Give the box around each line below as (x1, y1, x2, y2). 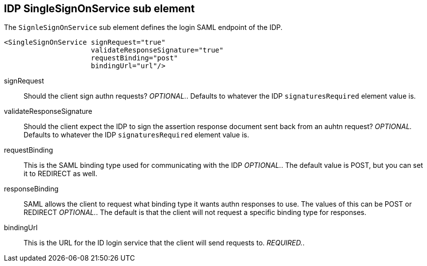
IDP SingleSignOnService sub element (4, 2, 195, 15)
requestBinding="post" (91, 54, 178, 62)
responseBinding (4, 185, 59, 193)
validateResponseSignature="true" (91, 46, 224, 54)
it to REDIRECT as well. (24, 169, 97, 178)
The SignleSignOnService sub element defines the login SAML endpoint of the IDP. (4, 23, 283, 32)
